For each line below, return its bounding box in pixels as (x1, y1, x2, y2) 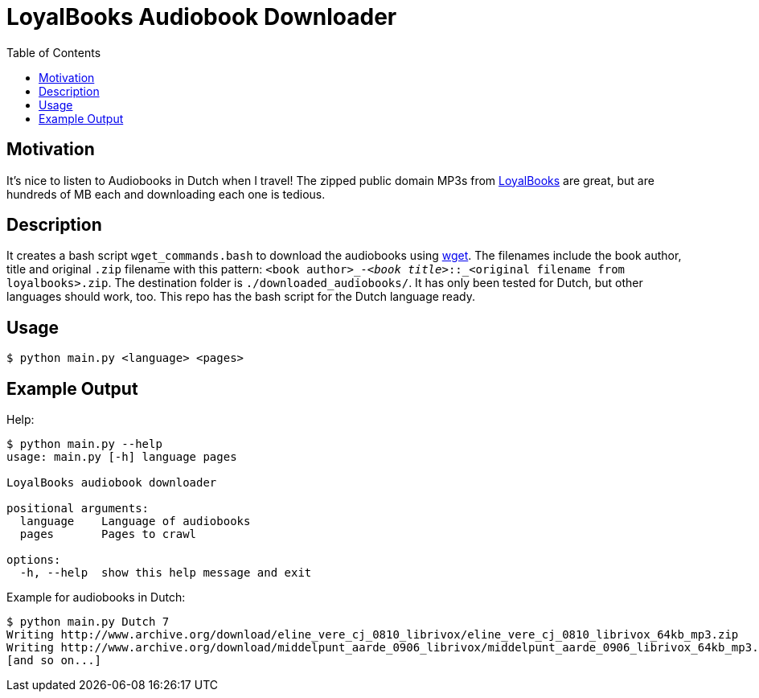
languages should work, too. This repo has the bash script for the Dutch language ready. (6, 289, 475, 304)
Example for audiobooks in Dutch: (6, 590, 186, 605)
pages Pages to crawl (19, 528, 197, 541)
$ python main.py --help (6, 437, 162, 451)
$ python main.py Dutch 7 (6, 615, 170, 629)
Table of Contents (6, 45, 101, 60)
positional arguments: (6, 502, 150, 515)
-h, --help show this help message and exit (19, 566, 312, 580)
